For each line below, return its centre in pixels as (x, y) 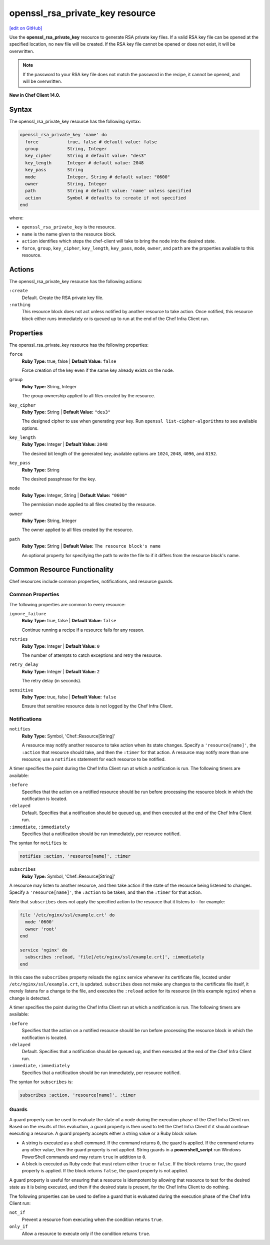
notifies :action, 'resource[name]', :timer (75, 856)
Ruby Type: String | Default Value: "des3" (66, 412)
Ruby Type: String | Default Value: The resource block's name (91, 546)
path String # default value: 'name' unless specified (108, 191)
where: (16, 218)
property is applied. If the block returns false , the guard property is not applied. (105, 1171)
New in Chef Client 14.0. (35, 95)
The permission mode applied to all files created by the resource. (89, 505)
